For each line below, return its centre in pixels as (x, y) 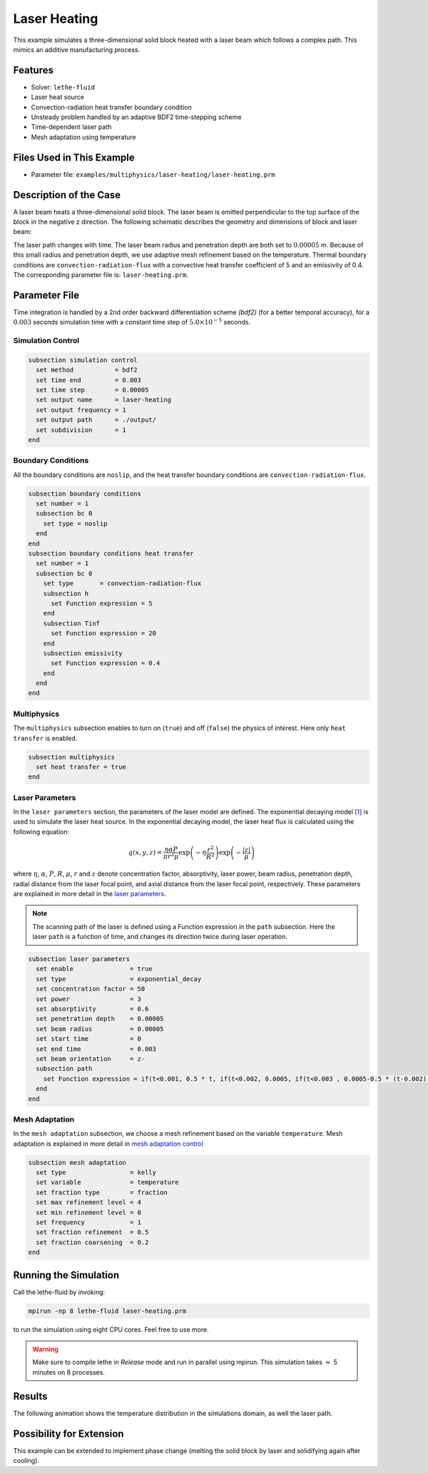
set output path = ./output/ (96, 420)
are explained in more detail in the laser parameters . (90, 893)
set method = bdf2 (87, 370)
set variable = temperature (107, 1182)
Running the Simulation (66, 1275)
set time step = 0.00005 (92, 390)
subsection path (64, 1069)
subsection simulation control (83, 360)
